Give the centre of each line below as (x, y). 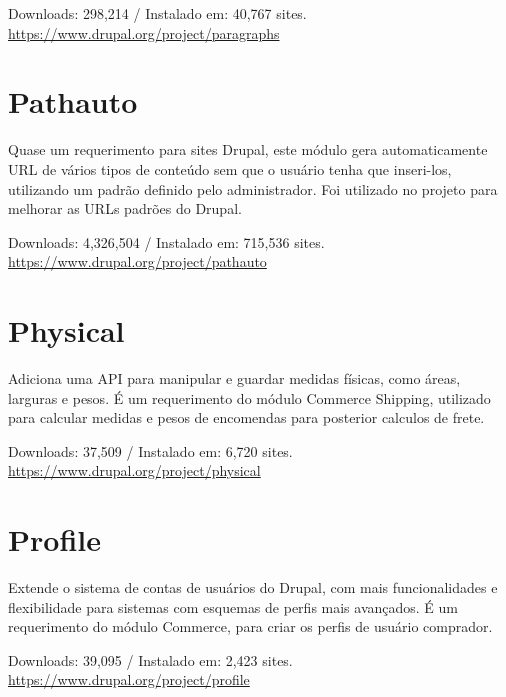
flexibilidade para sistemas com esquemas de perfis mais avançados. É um (233, 606)
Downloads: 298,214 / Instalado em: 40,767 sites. (157, 13)
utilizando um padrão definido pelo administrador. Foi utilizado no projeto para (253, 188)
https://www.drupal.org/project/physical (134, 470)
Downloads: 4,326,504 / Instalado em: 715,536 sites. (166, 241)
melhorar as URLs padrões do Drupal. (125, 208)
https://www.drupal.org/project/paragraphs (144, 32)
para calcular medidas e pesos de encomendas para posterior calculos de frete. (246, 417)
